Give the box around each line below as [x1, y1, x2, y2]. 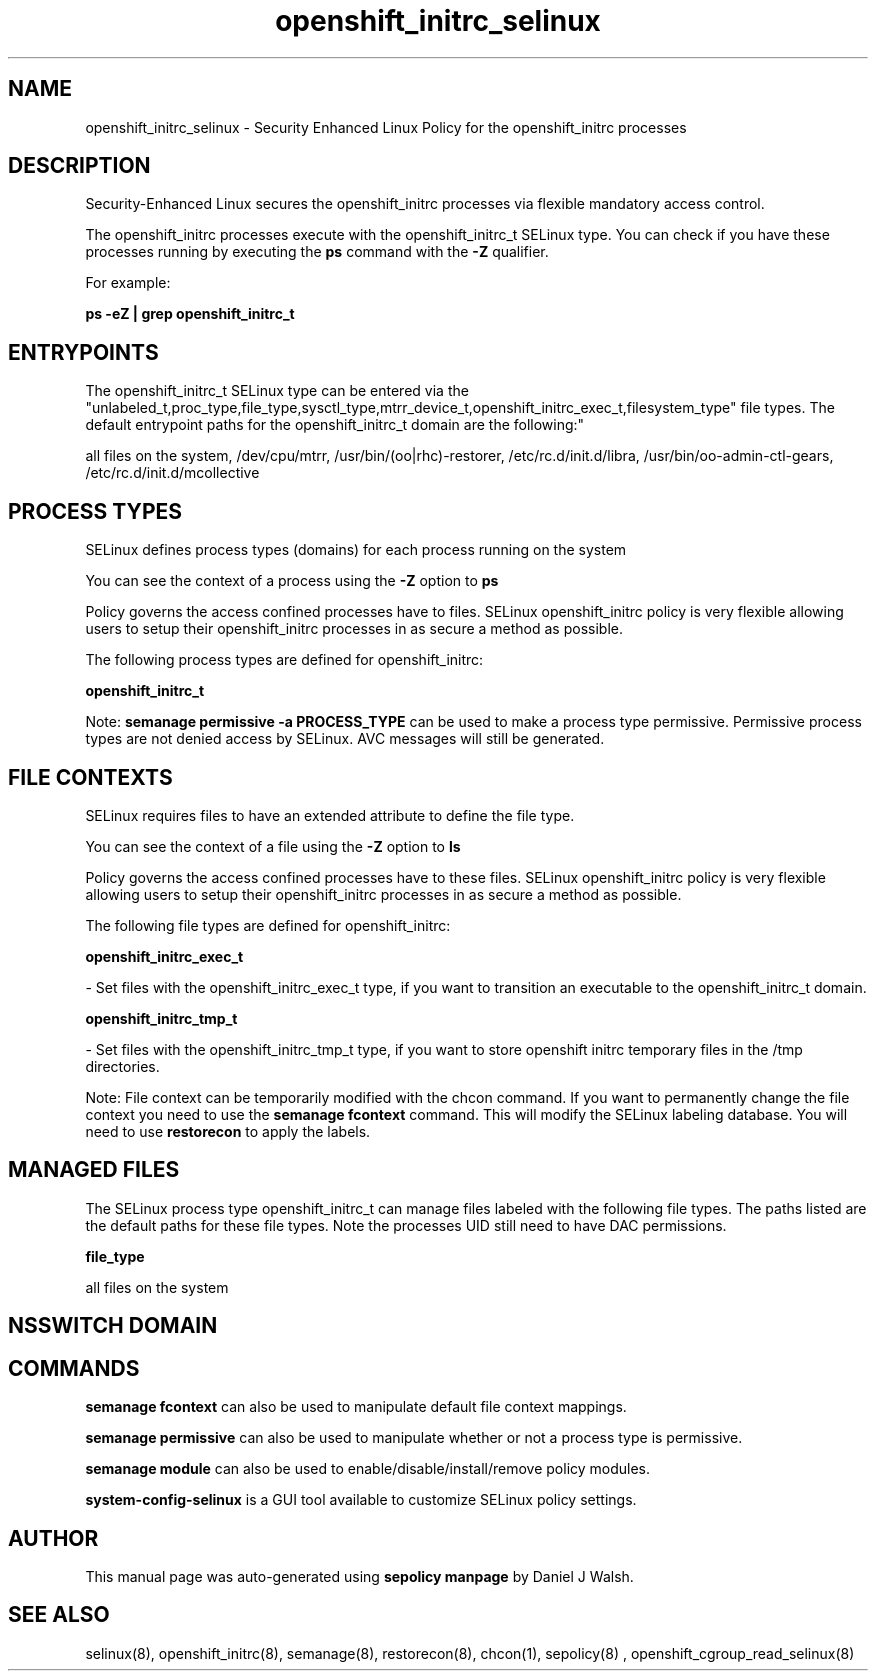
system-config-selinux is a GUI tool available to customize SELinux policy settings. [85, 1491, 637, 1509]
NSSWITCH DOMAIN [8, 1313, 218, 1339]
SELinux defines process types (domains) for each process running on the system [85, 541, 627, 559]
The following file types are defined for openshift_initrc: [85, 916, 451, 934]
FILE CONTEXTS [8, 764, 173, 790]
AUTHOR [8, 1525, 99, 1551]
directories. [85, 1057, 160, 1075]
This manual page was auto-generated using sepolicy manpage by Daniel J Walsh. [85, 1567, 634, 1585]
